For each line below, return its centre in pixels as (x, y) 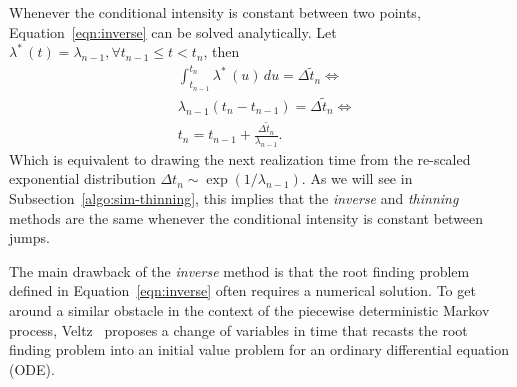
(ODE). (32, 368)
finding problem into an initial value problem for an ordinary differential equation (259, 349)
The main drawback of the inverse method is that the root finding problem (239, 270)
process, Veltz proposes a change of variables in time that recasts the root (238, 329)
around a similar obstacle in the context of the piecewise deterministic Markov (249, 310)
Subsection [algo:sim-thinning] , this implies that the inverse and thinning (234, 198)
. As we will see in (357, 178)
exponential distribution (82, 178)
